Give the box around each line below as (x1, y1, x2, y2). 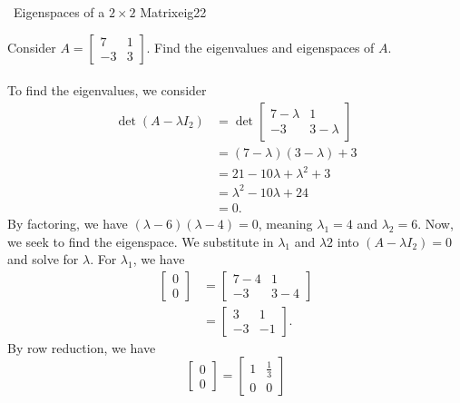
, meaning (258, 213, 313, 232)
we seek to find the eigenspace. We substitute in (7, 231, 274, 251)
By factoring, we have (7, 213, 128, 232)
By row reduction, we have (7, 338, 156, 357)
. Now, (417, 213, 454, 232)
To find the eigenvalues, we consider (7, 81, 207, 100)
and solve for (7, 250, 79, 269)
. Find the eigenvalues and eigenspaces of (146, 37, 375, 56)
